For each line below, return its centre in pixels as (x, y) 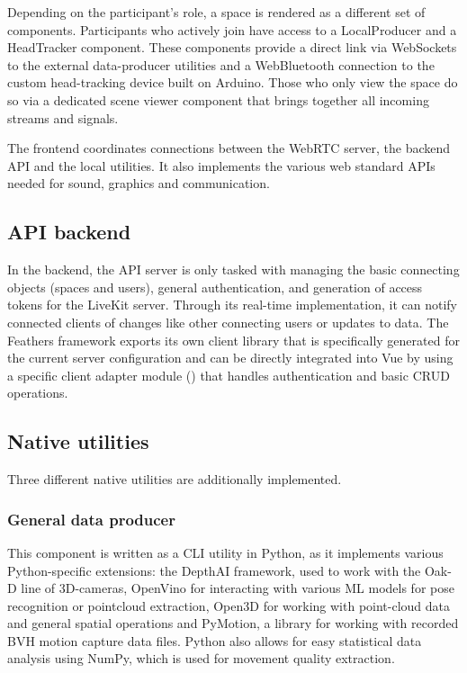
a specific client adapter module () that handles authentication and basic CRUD (229, 375)
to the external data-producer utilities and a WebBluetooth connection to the (221, 64)
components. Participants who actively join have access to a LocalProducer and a (232, 29)
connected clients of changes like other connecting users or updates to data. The (228, 322)
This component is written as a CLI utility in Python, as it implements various (225, 552)
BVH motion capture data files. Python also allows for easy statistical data (215, 640)
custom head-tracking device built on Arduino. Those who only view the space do (233, 82)
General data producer (91, 519)
